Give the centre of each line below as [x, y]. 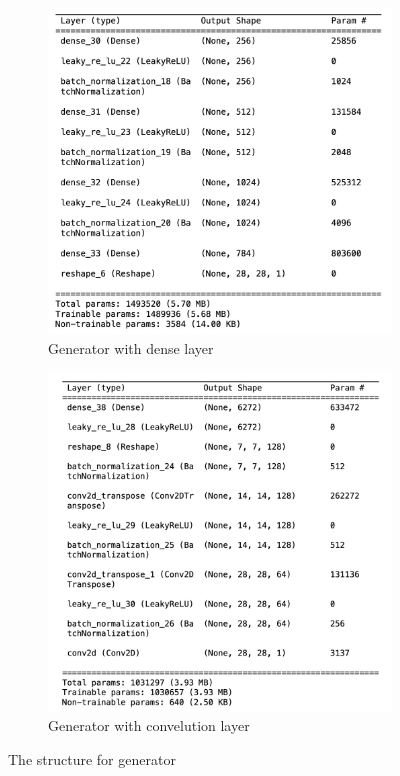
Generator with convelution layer [149, 725]
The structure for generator [92, 758]
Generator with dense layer [131, 348]
